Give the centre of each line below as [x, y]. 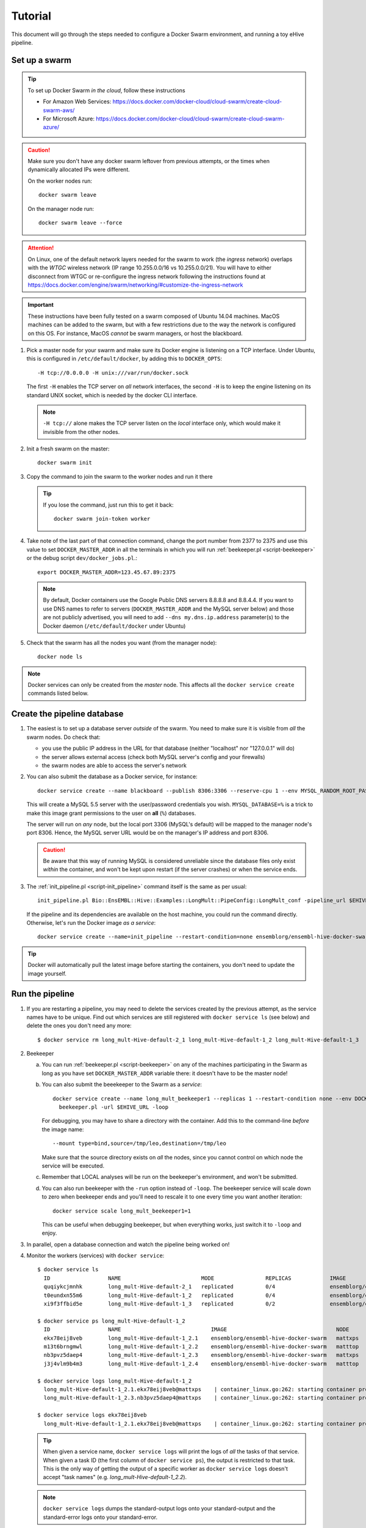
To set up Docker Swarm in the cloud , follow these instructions [106, 90]
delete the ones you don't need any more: [79, 1026]
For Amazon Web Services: [77, 101]
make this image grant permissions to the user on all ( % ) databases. [111, 813]
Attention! [41, 248]
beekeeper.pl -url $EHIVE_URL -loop [114, 1107]
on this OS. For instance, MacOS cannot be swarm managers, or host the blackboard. [135, 333]
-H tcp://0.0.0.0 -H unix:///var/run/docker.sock [113, 373]
